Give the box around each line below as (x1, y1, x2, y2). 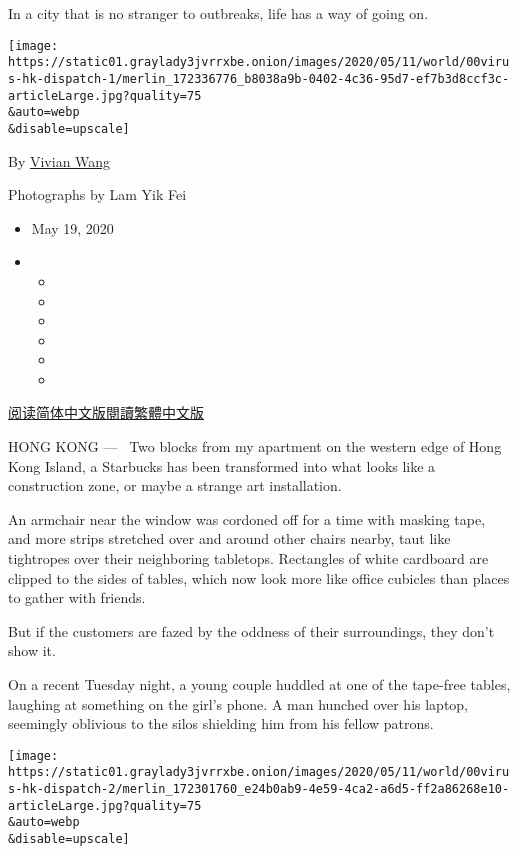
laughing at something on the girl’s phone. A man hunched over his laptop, (8, 693, 469, 714)
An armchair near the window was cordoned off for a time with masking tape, (8, 508, 486, 529)
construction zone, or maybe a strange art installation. (8, 475, 342, 496)
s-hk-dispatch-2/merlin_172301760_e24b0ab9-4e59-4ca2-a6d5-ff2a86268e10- (8, 782, 510, 797)
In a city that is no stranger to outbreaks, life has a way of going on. (8, 3, 429, 23)
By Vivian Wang (8, 150, 111, 171)
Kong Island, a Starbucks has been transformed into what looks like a (8, 455, 436, 476)
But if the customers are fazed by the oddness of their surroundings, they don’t (8, 620, 495, 641)
